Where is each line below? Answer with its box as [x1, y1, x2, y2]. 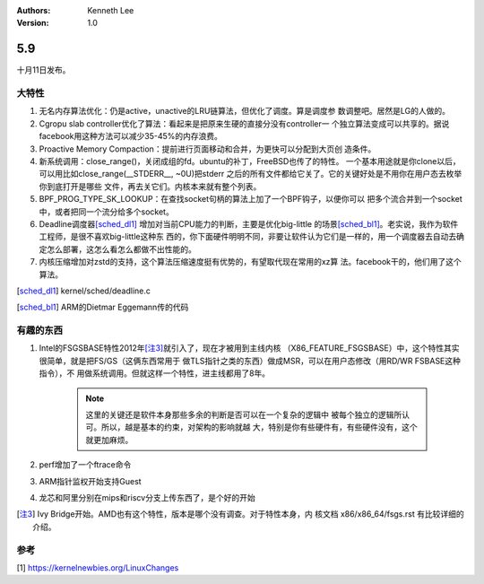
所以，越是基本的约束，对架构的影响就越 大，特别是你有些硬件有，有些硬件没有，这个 [100, 422, 418, 432]
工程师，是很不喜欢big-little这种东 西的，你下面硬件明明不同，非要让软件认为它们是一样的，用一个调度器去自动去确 [39, 231, 465, 242]
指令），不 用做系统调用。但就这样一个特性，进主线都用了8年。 [39, 368, 271, 379]
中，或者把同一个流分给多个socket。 [39, 206, 174, 217]
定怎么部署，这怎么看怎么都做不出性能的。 [39, 243, 196, 255]
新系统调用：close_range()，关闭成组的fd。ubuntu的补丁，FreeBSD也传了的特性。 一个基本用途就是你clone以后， [39, 156, 461, 166]
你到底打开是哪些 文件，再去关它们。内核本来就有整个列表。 [39, 180, 262, 192]
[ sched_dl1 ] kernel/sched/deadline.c [16, 285, 151, 296]
